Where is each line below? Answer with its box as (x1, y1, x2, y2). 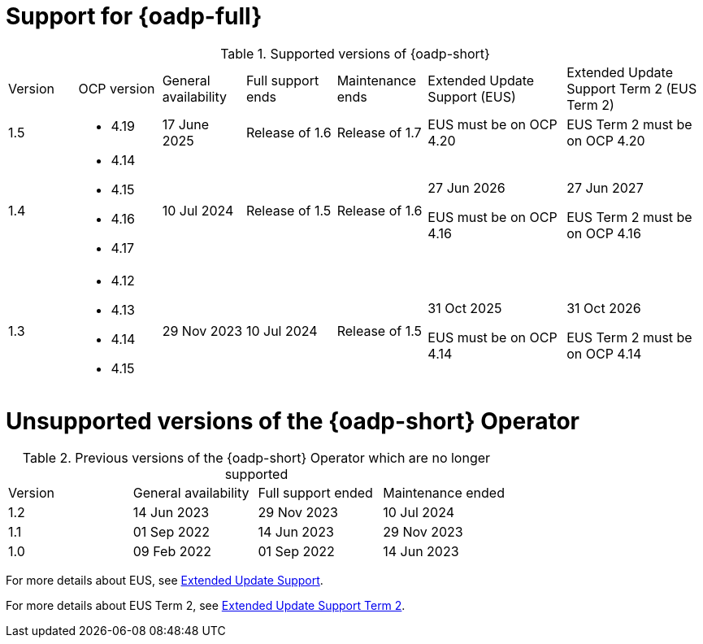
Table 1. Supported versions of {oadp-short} (220, 45, 490, 62)
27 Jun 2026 (427, 179, 506, 196)
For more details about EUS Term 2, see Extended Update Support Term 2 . (6, 598, 406, 613)
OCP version (78, 80, 155, 97)
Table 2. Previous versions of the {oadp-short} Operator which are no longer (22, 450, 491, 467)
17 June (162, 115, 210, 133)
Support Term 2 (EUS (566, 80, 697, 97)
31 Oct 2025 (427, 299, 502, 316)
